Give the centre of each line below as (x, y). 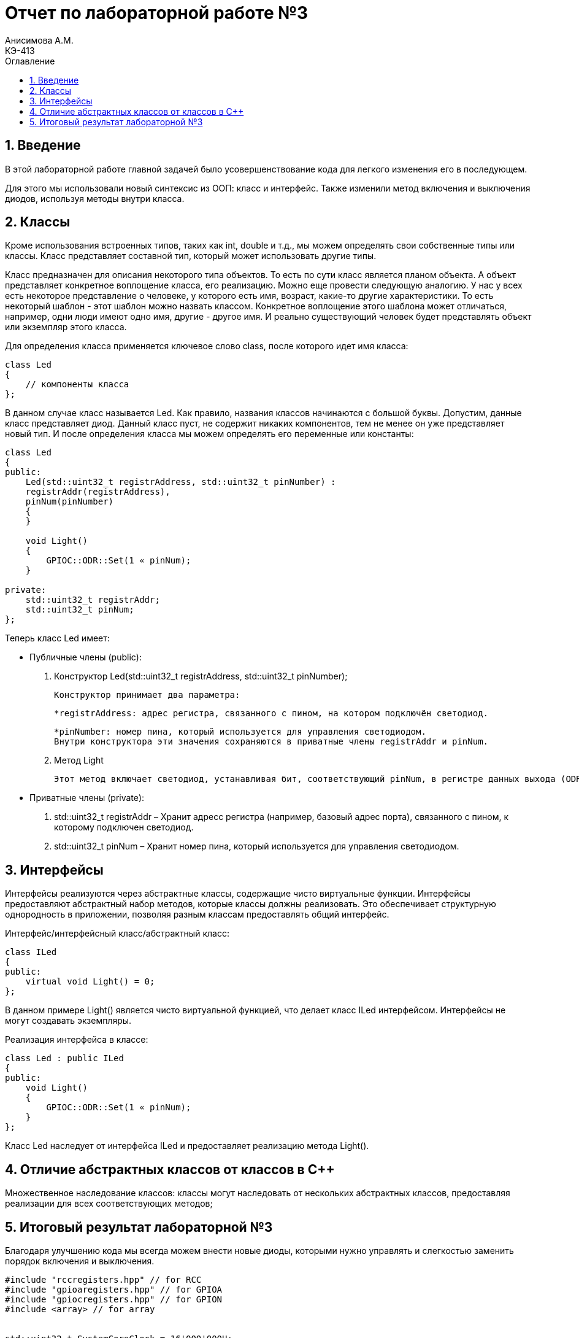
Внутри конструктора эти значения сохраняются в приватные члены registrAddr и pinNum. (271, 742)
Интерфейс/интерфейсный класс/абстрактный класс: (117, 934)
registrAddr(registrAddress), (98, 492)
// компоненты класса (77, 385)
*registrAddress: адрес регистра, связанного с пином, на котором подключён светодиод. (271, 713)
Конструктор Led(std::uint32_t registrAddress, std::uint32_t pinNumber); (201, 676)
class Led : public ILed (64, 1058)
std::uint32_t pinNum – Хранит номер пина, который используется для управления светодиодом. (257, 846)
